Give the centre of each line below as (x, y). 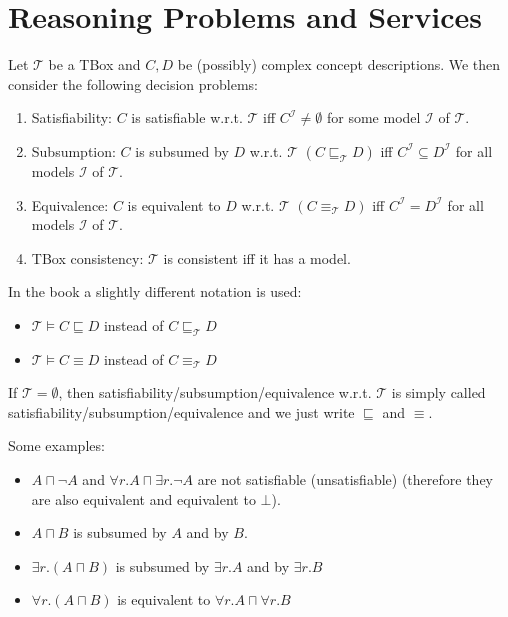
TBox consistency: (87, 257)
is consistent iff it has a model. (257, 257)
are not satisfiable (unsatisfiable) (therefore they (345, 479)
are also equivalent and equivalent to (143, 498)
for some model (373, 117)
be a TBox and (94, 64)
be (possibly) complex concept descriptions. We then (339, 64)
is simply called (438, 392)
